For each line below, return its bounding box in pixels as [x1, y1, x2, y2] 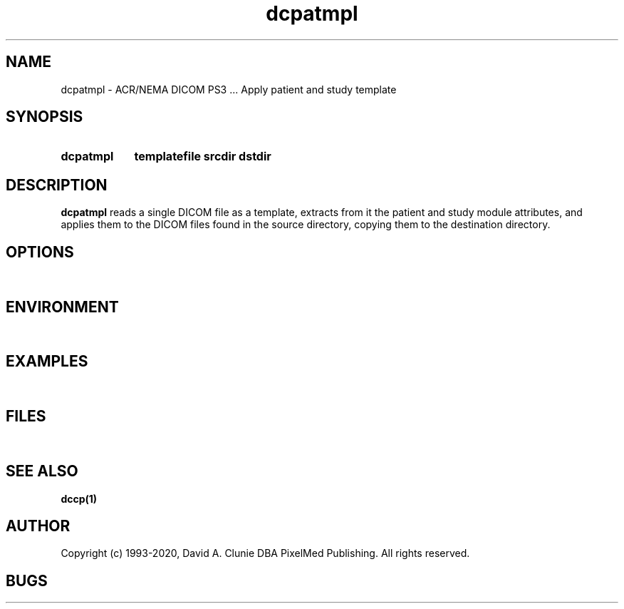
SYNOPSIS [6, 108, 83, 126]
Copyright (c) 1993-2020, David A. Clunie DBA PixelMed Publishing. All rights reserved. [61, 547, 470, 560]
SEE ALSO [6, 462, 78, 481]
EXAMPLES [6, 352, 88, 371]
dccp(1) [61, 492, 98, 505]
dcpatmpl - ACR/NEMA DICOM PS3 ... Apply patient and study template [61, 83, 397, 96]
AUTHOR [6, 516, 71, 535]
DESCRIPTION [6, 175, 108, 194]
